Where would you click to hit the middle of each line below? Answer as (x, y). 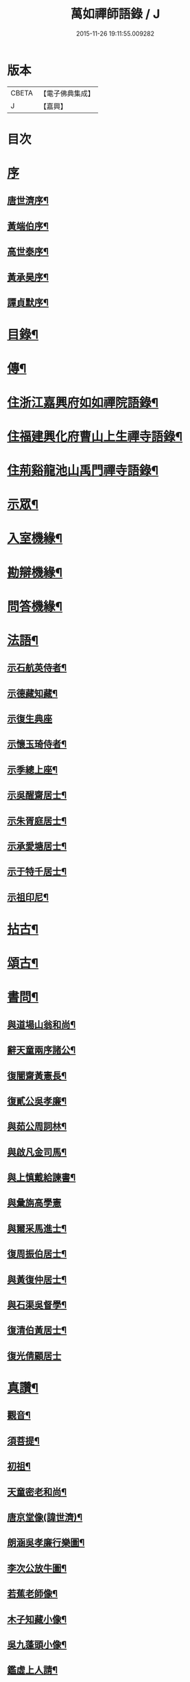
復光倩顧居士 (34, 1356)
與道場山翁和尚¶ (41, 1025)
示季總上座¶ (33, 770)
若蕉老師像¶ (33, 1594)
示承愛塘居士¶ (37, 846)
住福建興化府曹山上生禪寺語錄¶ (95, 436)
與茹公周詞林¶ (37, 1127)
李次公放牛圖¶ (37, 1568)
